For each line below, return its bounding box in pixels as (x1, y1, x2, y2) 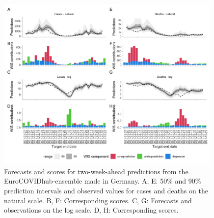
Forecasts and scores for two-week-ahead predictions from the (4, 166, 188, 176)
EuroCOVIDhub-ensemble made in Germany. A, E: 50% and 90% (4, 176, 201, 186)
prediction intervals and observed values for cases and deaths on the (4, 186, 208, 196)
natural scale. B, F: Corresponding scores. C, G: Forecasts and (4, 195, 192, 205)
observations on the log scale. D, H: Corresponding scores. (4, 205, 179, 215)
